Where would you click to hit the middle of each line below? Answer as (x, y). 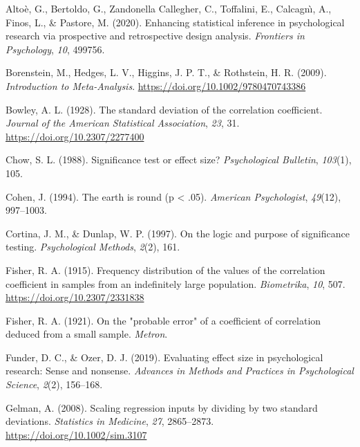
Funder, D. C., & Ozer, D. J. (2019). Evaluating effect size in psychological (164, 357)
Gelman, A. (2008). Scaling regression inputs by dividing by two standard (162, 407)
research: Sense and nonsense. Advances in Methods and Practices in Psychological (180, 371)
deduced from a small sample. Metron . (87, 334)
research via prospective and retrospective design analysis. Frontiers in (155, 36)
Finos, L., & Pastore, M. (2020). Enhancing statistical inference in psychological (175, 22)
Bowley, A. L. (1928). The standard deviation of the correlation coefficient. (164, 109)
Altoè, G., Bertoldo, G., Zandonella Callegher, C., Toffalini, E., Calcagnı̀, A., (169, 8)
